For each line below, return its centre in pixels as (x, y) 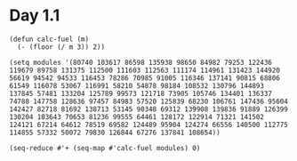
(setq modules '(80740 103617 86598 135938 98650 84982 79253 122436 (141, 62)
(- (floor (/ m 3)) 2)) (61, 47)
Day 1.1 (35, 16)
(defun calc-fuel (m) (49, 39)
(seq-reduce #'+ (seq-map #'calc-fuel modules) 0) (105, 148)
